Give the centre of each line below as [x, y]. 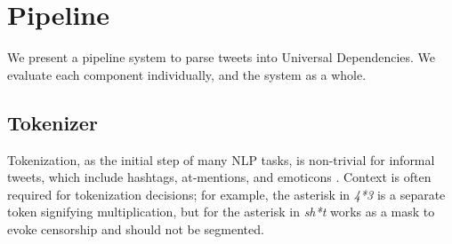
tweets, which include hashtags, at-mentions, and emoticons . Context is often [219, 177]
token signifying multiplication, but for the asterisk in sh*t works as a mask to [221, 212]
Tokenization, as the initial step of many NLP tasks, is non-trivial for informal [221, 159]
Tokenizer [52, 122]
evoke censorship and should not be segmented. [136, 228]
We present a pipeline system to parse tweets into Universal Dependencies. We [222, 57]
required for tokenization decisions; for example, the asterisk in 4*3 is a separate [226, 194]
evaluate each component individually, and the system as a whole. [187, 74]
